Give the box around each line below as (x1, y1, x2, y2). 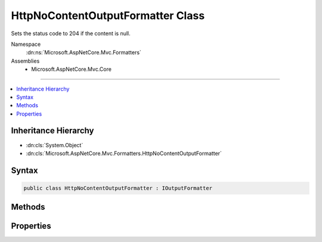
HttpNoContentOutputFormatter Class (11, 9, 205, 22)
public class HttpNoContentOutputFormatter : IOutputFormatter (23, 185, 213, 191)
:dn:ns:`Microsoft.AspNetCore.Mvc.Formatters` (26, 49, 141, 56)
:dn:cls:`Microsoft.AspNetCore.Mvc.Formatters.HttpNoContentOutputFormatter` (26, 150, 222, 157)
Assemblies (11, 57, 40, 64)
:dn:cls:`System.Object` (26, 141, 83, 148)
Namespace (11, 41, 41, 48)
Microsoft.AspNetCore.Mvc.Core (31, 66, 112, 73)
